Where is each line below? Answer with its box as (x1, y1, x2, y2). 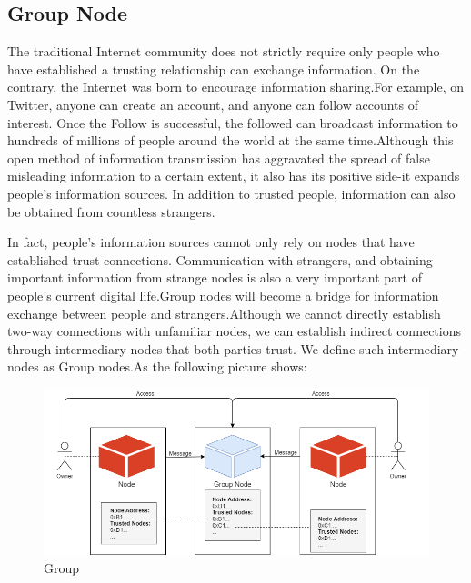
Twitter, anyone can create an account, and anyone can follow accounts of (7, 94, 419, 114)
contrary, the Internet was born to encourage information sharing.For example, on (7, 77, 464, 96)
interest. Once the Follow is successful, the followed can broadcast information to (7, 113, 458, 132)
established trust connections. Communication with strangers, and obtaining (7, 250, 433, 269)
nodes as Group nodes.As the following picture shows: (7, 357, 307, 376)
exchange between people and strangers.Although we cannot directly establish (7, 303, 441, 322)
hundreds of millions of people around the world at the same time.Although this (7, 131, 454, 150)
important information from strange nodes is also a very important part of (7, 268, 423, 287)
